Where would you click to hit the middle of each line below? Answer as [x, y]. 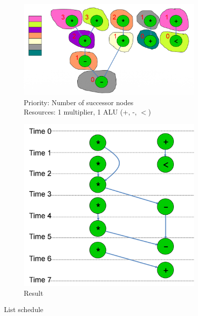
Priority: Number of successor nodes [79, 102]
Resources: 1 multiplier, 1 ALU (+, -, [80, 112]
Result [34, 293]
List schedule [24, 309]
